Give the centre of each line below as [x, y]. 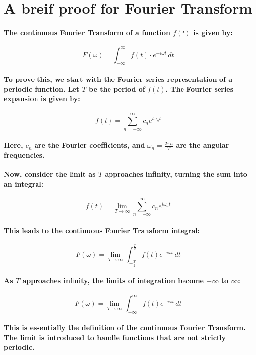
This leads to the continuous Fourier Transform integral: [102, 230]
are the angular [202, 145]
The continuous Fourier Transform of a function [87, 32]
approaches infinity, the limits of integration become [113, 281]
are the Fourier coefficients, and [90, 145]
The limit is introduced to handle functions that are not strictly [115, 337]
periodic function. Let [42, 89]
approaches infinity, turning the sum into [176, 174]
